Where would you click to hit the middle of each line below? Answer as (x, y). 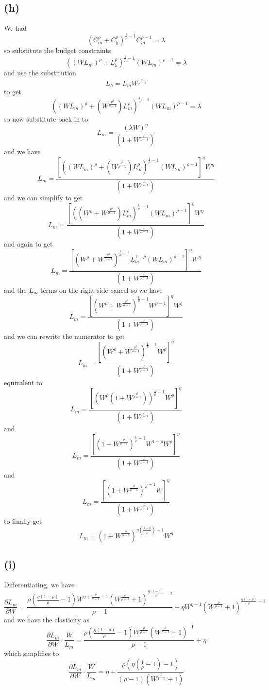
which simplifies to (32, 653)
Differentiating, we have (39, 584)
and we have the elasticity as (47, 620)
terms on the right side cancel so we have (101, 290)
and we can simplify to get (43, 197)
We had (15, 28)
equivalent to (23, 382)
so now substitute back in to (46, 119)
